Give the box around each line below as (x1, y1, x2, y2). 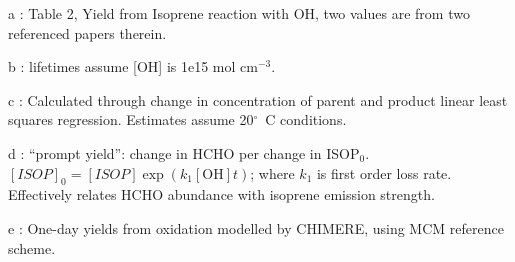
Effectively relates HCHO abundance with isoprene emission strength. (8, 184, 435, 205)
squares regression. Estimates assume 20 (8, 109, 254, 130)
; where (250, 162, 295, 183)
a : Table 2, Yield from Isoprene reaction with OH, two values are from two (8, 3, 470, 23)
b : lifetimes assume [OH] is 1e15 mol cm (8, 56, 258, 77)
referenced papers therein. (8, 22, 167, 43)
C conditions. (265, 109, 347, 130)
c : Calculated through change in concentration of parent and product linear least (8, 89, 508, 110)
